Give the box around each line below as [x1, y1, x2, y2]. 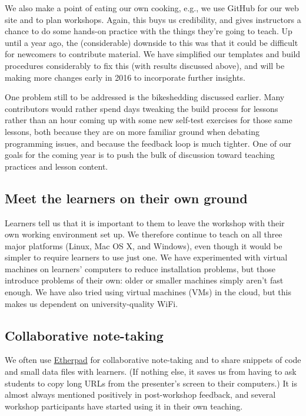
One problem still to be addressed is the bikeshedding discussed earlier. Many [5, 91, 285, 103]
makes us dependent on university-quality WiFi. [5, 297, 178, 309]
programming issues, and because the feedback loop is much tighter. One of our [5, 137, 292, 149]
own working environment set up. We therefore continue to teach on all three [5, 228, 282, 240]
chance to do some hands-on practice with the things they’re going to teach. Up [5, 25, 292, 37]
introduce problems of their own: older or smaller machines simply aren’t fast [5, 274, 284, 286]
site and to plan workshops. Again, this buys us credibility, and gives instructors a [5, 13, 301, 25]
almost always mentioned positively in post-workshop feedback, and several [5, 388, 276, 401]
